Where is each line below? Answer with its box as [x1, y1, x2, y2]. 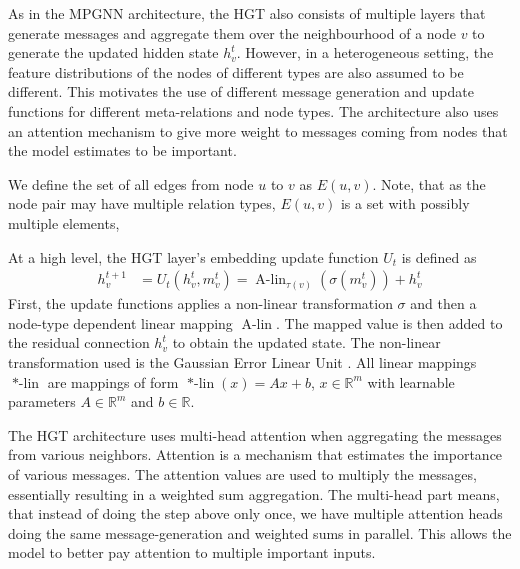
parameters [8, 391, 76, 412]
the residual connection [8, 332, 150, 353]
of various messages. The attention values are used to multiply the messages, [8, 463, 477, 484]
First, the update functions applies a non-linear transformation [8, 293, 393, 314]
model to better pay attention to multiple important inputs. [8, 542, 376, 563]
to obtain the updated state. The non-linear [172, 332, 441, 353]
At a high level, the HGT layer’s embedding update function [8, 246, 379, 267]
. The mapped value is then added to [276, 312, 503, 333]
